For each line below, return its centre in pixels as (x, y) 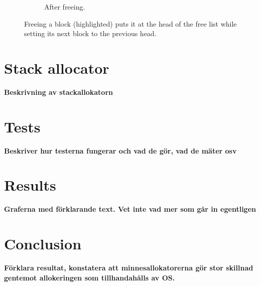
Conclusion (43, 244)
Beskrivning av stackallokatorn (58, 92)
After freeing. (65, 7)
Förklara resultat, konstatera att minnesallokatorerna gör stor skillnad (129, 268)
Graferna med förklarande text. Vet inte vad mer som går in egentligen (130, 209)
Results (30, 185)
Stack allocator (57, 67)
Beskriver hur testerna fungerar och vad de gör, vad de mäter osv (120, 150)
